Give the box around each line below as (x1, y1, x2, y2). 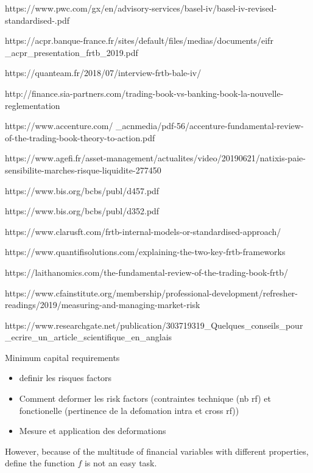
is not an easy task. (84, 457, 157, 469)
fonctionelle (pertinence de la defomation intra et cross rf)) (19, 404, 239, 416)
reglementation (5, 99, 60, 111)
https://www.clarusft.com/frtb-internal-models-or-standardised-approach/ (5, 225, 281, 237)
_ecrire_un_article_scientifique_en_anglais (5, 331, 172, 343)
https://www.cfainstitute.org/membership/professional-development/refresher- (5, 286, 298, 299)
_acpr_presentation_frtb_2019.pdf (5, 46, 138, 58)
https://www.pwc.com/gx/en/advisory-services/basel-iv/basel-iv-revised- (5, 2, 277, 14)
